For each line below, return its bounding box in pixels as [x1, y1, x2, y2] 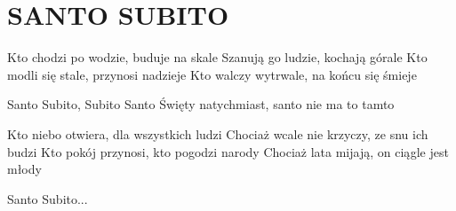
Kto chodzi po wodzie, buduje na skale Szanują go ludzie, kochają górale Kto [7, 48, 428, 66]
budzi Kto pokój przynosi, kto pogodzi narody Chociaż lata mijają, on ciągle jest [7, 142, 449, 160]
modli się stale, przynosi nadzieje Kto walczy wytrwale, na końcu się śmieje [7, 65, 417, 83]
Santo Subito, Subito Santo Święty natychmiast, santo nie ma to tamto [7, 95, 395, 113]
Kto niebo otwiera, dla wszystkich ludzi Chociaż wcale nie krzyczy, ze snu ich [7, 124, 428, 143]
